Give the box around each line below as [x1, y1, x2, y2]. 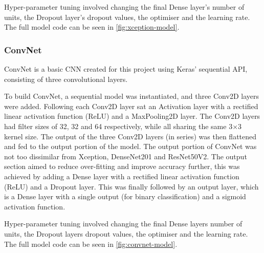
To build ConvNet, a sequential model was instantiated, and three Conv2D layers [4, 91, 259, 101]
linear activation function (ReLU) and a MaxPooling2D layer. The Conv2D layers [4, 111, 260, 121]
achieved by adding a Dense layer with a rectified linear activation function [4, 171, 239, 181]
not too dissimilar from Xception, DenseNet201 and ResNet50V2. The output [4, 151, 247, 161]
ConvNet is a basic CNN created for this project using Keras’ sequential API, [4, 64, 248, 74]
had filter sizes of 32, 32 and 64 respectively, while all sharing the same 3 [4, 120, 233, 131]
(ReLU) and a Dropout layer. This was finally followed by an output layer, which [4, 181, 259, 192]
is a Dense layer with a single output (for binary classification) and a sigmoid [4, 191, 246, 202]
